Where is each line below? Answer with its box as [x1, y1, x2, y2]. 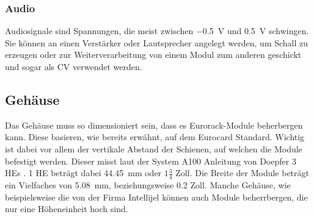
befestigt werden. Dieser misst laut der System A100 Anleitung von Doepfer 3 [5, 154, 296, 167]
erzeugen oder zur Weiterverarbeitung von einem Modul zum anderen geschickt [5, 48, 302, 61]
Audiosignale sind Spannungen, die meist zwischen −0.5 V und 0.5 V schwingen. [5, 24, 309, 37]
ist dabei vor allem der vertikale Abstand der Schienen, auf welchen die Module [5, 142, 302, 155]
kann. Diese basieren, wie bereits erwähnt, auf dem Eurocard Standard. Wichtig [5, 130, 305, 143]
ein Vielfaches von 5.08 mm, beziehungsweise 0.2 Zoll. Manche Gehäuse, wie [5, 179, 291, 191]
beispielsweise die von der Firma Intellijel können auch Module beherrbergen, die [5, 190, 308, 203]
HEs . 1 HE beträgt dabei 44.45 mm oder [5, 166, 162, 179]
